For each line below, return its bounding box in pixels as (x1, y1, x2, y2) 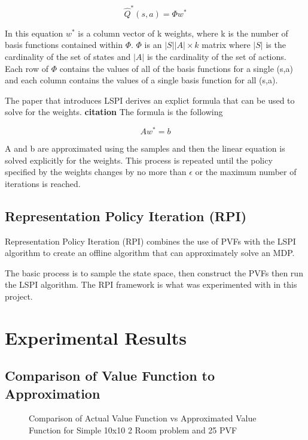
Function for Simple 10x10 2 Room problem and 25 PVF (29, 424, 237, 436)
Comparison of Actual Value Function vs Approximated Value (29, 412, 257, 424)
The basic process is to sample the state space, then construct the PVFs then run (5, 266, 303, 279)
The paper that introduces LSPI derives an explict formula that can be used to (5, 94, 295, 106)
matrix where (202, 38, 251, 51)
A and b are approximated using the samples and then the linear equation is (5, 141, 285, 154)
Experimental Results (5, 325, 187, 349)
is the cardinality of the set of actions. (147, 50, 286, 62)
